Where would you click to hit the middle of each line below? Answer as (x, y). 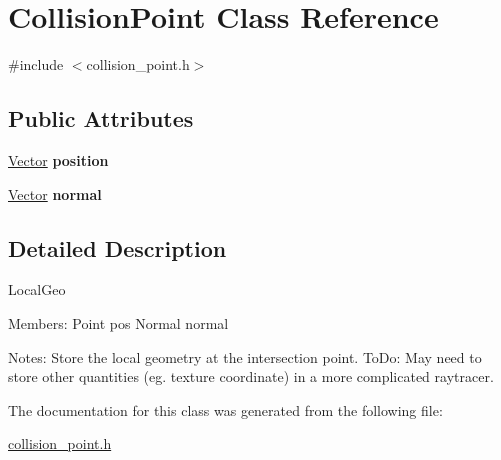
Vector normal (55, 193)
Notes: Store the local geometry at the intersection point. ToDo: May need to (245, 356)
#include (36, 64)
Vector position (58, 159)
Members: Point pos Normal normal (118, 322)
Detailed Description (117, 247)
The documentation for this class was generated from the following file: (225, 409)
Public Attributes (101, 118)
